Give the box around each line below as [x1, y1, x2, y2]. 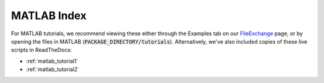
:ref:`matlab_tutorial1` [26, 57, 78, 64]
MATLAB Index [11, 9, 87, 22]
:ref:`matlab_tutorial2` [26, 66, 79, 73]
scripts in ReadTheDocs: [11, 47, 72, 54]
